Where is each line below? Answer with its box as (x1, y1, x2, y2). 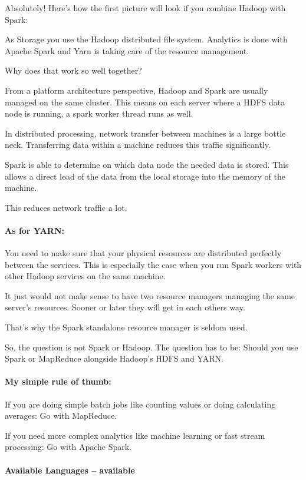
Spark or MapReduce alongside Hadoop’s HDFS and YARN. (5, 352, 223, 365)
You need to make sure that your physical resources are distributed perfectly (5, 247, 282, 259)
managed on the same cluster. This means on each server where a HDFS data (5, 95, 285, 108)
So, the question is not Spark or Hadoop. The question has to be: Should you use (5, 340, 298, 353)
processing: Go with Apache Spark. (5, 441, 132, 453)
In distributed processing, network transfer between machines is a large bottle (5, 127, 286, 139)
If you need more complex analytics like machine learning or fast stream (5, 429, 265, 441)
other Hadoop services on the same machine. (5, 270, 166, 282)
